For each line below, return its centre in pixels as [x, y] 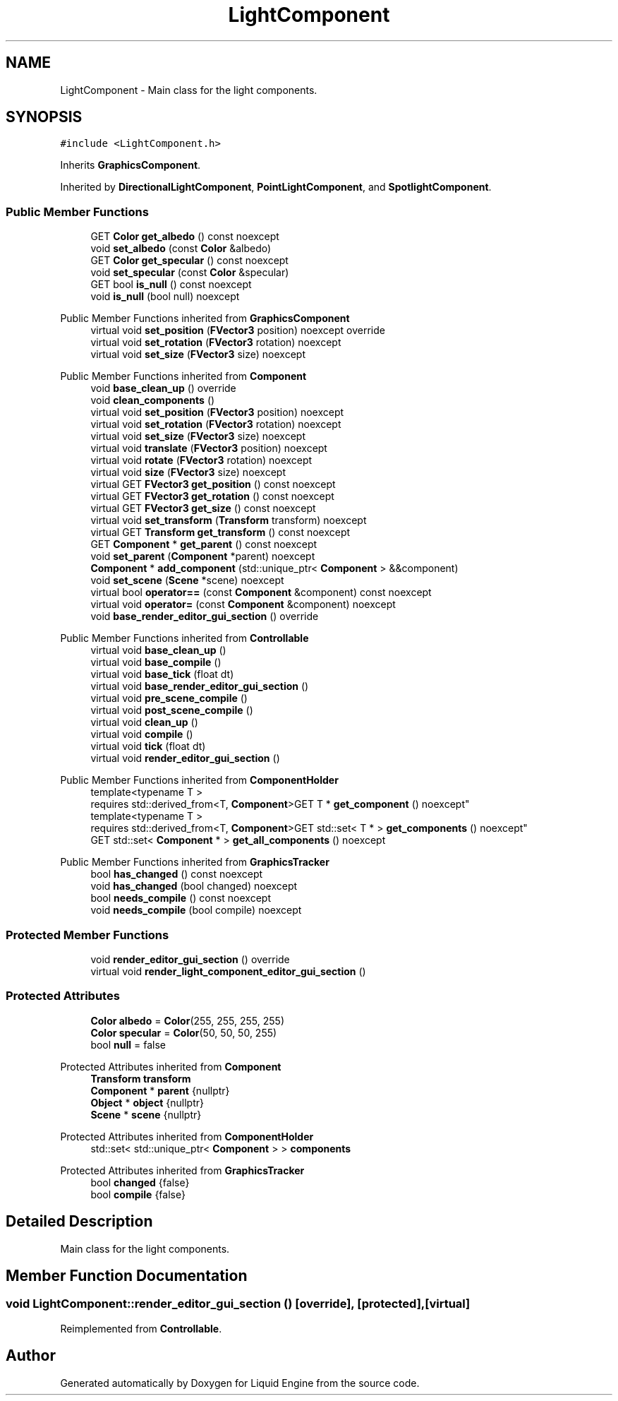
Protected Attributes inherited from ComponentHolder [187, 1136]
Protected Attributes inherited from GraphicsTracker [182, 1170]
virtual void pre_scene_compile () [169, 698]
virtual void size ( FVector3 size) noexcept [188, 472]
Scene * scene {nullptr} [146, 1114]
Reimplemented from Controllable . [141, 1328]
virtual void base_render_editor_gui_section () [200, 686]
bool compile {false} [138, 1194]
